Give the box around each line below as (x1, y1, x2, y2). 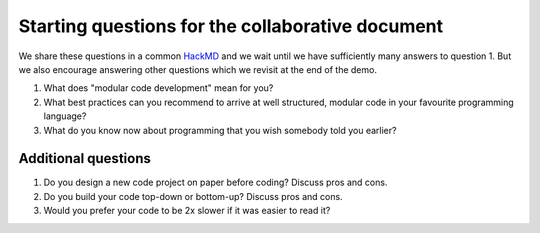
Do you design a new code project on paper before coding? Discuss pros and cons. (43, 176, 388, 189)
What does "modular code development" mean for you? (43, 82, 274, 94)
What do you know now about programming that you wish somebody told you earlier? (43, 124, 397, 136)
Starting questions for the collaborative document (18, 15, 444, 37)
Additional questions (18, 150, 152, 167)
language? (43, 110, 87, 122)
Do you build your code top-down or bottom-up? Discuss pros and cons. (43, 190, 344, 202)
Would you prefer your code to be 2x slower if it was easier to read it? (43, 205, 331, 217)
